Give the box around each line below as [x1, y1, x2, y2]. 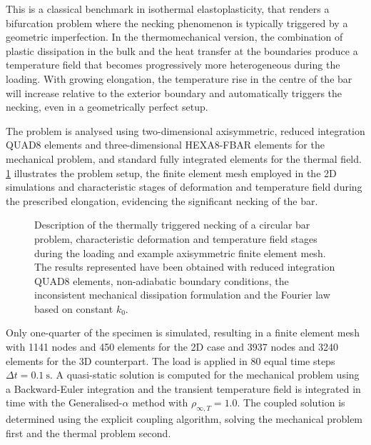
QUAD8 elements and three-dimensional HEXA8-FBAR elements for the [6, 137, 325, 152]
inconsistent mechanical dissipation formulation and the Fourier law [34, 287, 330, 302]
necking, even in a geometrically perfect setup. [6, 99, 208, 114]
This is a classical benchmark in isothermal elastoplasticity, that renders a [6, 1, 330, 16]
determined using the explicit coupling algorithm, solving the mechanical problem [6, 411, 363, 426]
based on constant [34, 301, 113, 316]
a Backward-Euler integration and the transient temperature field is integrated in [6, 381, 361, 396]
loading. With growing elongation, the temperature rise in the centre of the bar [6, 71, 352, 86]
